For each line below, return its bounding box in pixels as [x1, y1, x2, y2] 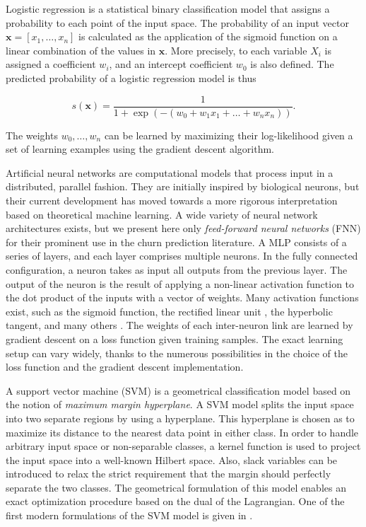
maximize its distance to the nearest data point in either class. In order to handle [6, 424, 359, 439]
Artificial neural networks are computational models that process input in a [6, 165, 333, 180]
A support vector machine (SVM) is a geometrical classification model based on [6, 383, 351, 398]
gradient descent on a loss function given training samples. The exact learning [6, 331, 343, 346]
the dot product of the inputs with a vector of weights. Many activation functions [6, 290, 359, 305]
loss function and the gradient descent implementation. [6, 359, 244, 374]
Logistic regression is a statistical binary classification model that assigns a [6, 1, 330, 16]
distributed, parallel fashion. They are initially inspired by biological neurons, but [6, 179, 360, 194]
